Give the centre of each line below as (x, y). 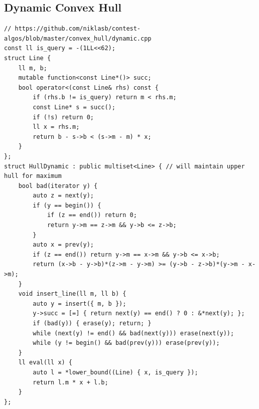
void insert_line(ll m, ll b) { (72, 294)
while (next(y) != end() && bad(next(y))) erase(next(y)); (134, 333)
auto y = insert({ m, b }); (80, 303)
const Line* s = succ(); (74, 107)
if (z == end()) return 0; (92, 215)
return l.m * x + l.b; (71, 382)
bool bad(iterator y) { (58, 186)
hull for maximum (33, 176)
